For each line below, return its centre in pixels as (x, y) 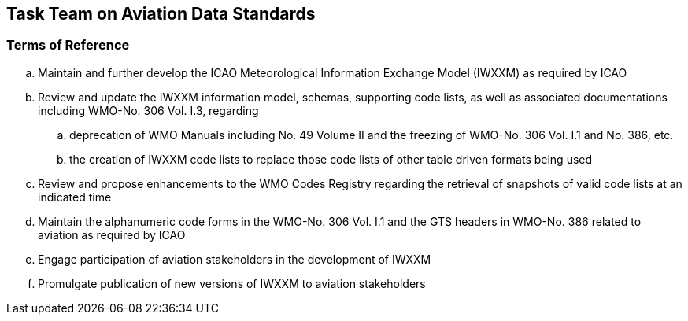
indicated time (75, 197)
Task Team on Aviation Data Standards (161, 14)
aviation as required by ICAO (112, 234)
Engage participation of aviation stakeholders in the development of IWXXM (235, 259)
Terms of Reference (68, 45)
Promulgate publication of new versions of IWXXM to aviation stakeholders (232, 283)
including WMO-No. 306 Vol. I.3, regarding (148, 110)
